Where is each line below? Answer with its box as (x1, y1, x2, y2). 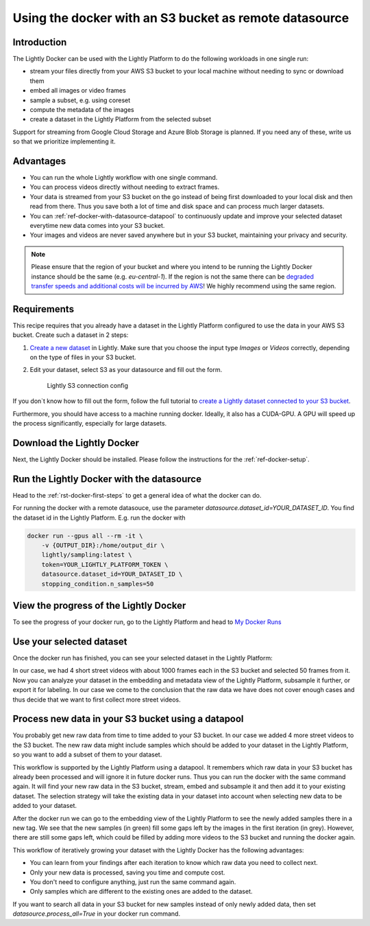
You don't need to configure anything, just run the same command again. (29, 877, 236, 886)
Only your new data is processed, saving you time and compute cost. (29, 868, 225, 877)
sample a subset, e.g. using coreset (29, 96, 131, 104)
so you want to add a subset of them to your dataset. (12, 750, 162, 759)
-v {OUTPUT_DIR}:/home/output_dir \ (41, 542, 164, 549)
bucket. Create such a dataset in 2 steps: (12, 331, 129, 339)
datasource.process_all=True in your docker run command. (12, 910, 181, 918)
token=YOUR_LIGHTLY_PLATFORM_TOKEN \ (41, 560, 169, 568)
